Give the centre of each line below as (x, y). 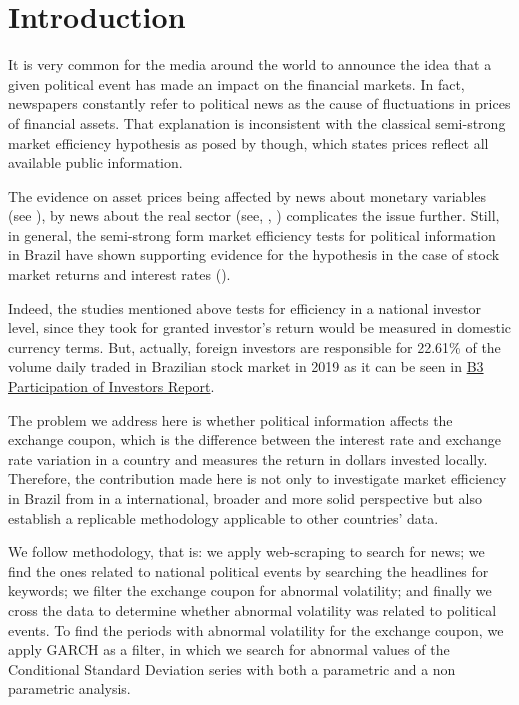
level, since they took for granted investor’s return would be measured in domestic (260, 327)
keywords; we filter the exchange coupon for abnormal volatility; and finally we (250, 590)
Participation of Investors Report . (111, 386)
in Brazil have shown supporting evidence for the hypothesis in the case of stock (254, 254)
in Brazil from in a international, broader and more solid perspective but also (245, 498)
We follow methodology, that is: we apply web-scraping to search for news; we (246, 551)
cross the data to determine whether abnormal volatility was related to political (252, 609)
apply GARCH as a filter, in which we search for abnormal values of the (229, 649)
